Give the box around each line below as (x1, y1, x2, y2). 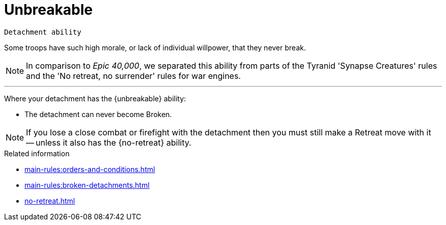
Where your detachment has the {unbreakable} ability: (4, 94, 186, 103)
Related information (4, 149, 70, 158)
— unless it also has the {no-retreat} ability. (26, 137, 191, 148)
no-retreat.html (24, 196, 75, 205)
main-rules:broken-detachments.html (24, 180, 150, 189)
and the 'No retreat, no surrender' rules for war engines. (26, 70, 241, 81)
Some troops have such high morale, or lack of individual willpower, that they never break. (4, 43, 306, 52)
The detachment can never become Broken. (24, 109, 172, 119)
